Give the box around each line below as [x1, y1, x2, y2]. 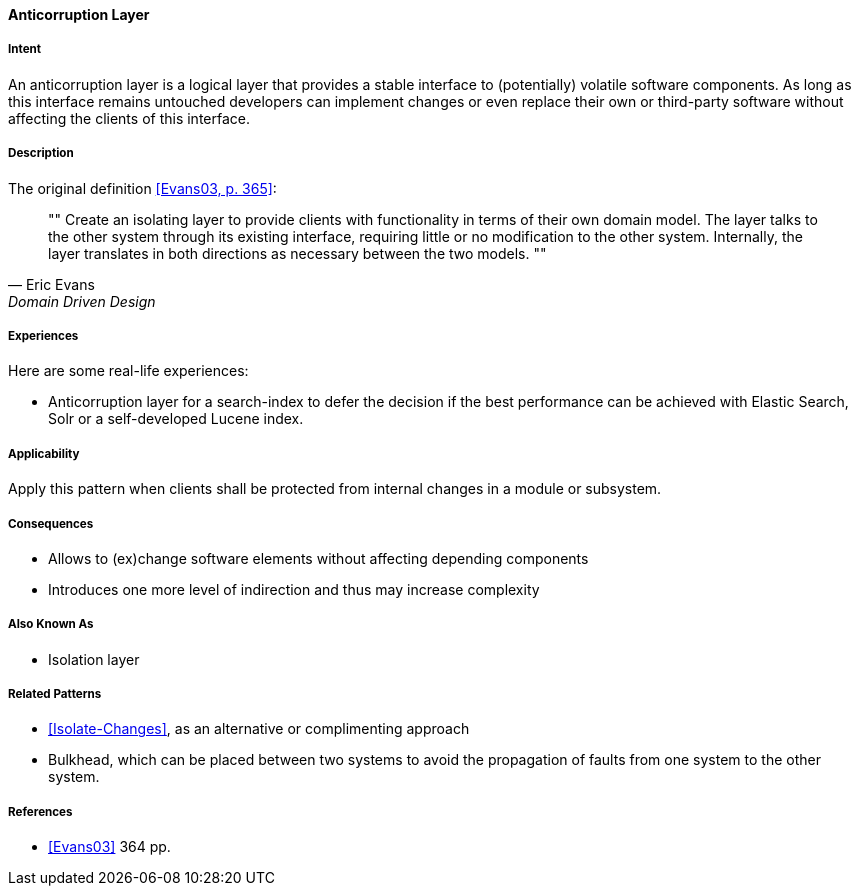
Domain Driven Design [8, 292, 156, 310]
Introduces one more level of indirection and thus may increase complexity [48, 580, 540, 598]
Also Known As [8, 617, 94, 632]
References [8, 804, 73, 819]
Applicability [8, 446, 80, 461]
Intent [8, 42, 42, 57]
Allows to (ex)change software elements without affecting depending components [48, 549, 589, 567]
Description [8, 146, 74, 161]
